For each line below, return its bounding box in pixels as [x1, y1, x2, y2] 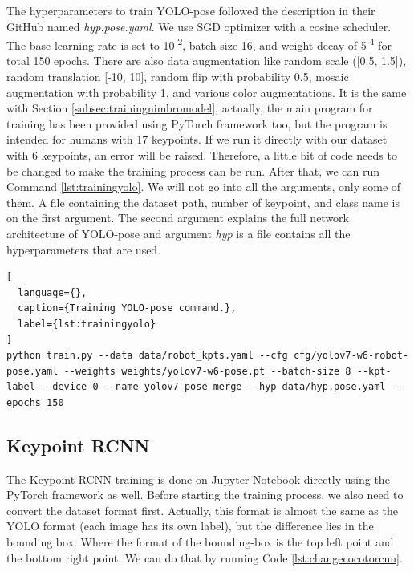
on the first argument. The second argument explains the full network [6, 209, 349, 226]
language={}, [18, 286, 87, 298]
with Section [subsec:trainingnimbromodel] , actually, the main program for [6, 99, 373, 116]
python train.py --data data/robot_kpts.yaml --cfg [6, 350, 288, 362]
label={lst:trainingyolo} [18, 318, 156, 330]
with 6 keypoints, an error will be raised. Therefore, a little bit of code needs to [6, 147, 397, 163]
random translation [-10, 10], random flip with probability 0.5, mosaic [6, 68, 349, 85]
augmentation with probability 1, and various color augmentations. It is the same [6, 83, 407, 100]
